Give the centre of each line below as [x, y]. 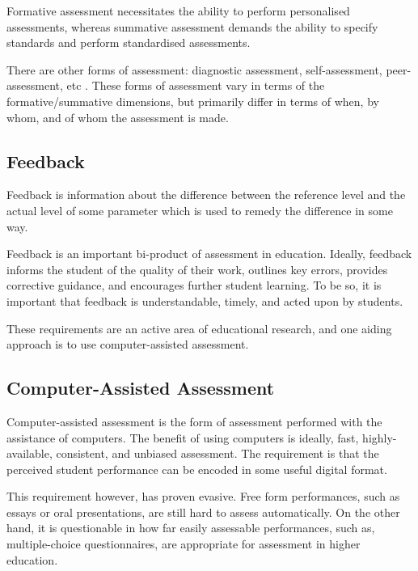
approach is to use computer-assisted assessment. [128, 344]
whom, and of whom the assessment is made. [118, 117]
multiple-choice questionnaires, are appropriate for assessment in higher [184, 544]
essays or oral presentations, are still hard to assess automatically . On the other [203, 512]
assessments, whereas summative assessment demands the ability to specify [192, 26]
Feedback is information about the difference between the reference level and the [206, 195]
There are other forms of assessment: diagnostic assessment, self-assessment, [194, 69]
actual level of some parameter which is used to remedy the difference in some [200, 210]
